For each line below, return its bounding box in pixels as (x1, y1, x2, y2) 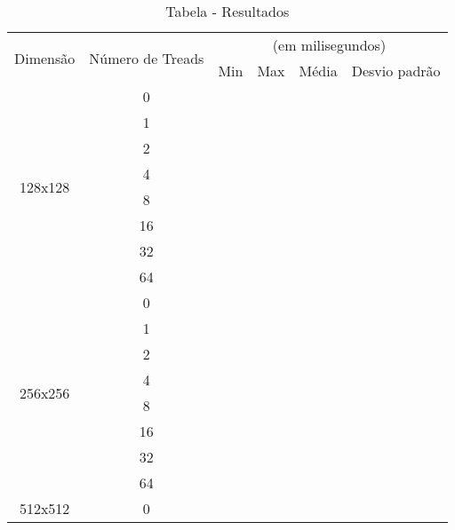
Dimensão (14, 47, 76, 68)
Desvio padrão (351, 60, 441, 81)
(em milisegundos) (272, 35, 387, 55)
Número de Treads (89, 47, 204, 68)
